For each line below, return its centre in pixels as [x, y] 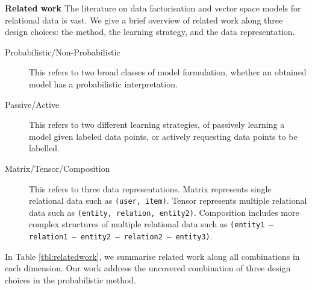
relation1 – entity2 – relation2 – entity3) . [121, 236]
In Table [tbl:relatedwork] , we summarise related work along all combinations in [152, 256]
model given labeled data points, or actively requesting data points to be [163, 136]
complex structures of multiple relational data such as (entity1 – [151, 224]
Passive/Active [32, 104]
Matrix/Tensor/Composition [58, 168]
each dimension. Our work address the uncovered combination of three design [148, 268]
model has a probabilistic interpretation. [103, 84]
